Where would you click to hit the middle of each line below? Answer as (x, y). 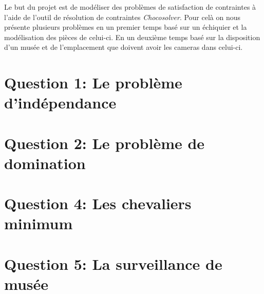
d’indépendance (60, 103)
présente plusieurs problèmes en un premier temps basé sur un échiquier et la (126, 27)
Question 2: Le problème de (105, 143)
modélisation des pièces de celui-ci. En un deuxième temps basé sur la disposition (132, 37)
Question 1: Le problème (93, 82)
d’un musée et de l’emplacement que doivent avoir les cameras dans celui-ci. (124, 47)
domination (45, 163)
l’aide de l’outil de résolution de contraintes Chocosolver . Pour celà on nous (122, 17)
